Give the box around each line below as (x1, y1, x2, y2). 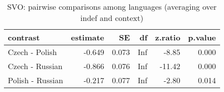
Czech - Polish (8, 46, 57, 57)
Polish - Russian (8, 74, 63, 86)
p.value (188, 32, 216, 43)
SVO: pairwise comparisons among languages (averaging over (7, 1, 217, 12)
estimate (71, 32, 104, 43)
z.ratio (155, 32, 180, 43)
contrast (8, 32, 40, 43)
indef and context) (80, 12, 144, 23)
